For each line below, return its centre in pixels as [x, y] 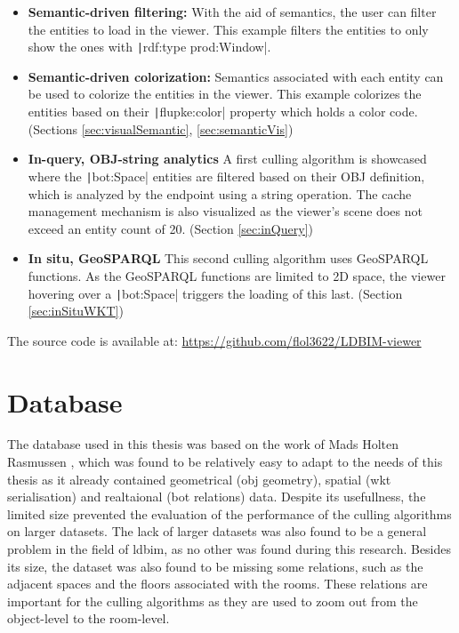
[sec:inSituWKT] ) [76, 311]
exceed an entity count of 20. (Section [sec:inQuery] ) [170, 228]
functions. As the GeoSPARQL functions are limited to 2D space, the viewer [237, 275]
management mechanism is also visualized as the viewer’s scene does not [225, 211]
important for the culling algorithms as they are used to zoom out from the [213, 601]
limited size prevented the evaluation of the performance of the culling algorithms [229, 513]
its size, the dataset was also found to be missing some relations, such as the [215, 566]
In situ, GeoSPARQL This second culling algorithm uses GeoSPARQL [228, 258]
